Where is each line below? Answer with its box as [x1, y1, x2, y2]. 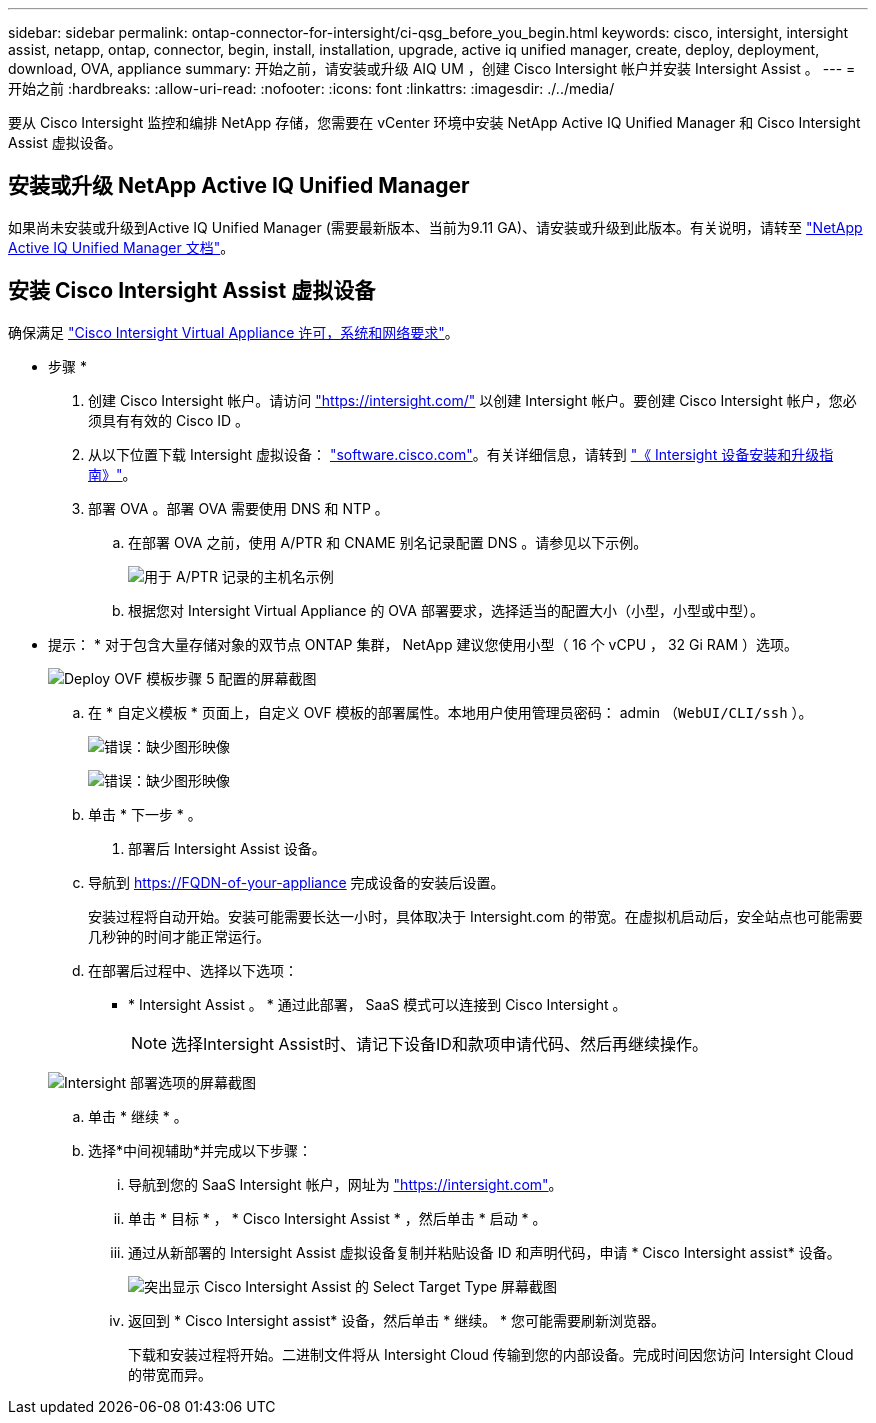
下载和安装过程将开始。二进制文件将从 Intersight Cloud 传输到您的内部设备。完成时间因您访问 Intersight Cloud [128, 1345, 854, 1363]
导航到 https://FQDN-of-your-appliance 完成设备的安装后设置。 [88, 873, 505, 891]
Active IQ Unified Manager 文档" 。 [8, 238, 235, 256]
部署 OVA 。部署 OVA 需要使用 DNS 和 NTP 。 [88, 499, 389, 517]
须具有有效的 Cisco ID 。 [88, 411, 250, 429]
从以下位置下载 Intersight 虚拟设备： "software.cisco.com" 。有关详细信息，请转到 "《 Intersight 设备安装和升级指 [88, 445, 834, 463]
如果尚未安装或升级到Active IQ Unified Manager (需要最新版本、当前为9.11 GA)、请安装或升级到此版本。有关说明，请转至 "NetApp [8, 218, 863, 236]
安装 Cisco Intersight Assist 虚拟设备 [8, 278, 376, 304]
